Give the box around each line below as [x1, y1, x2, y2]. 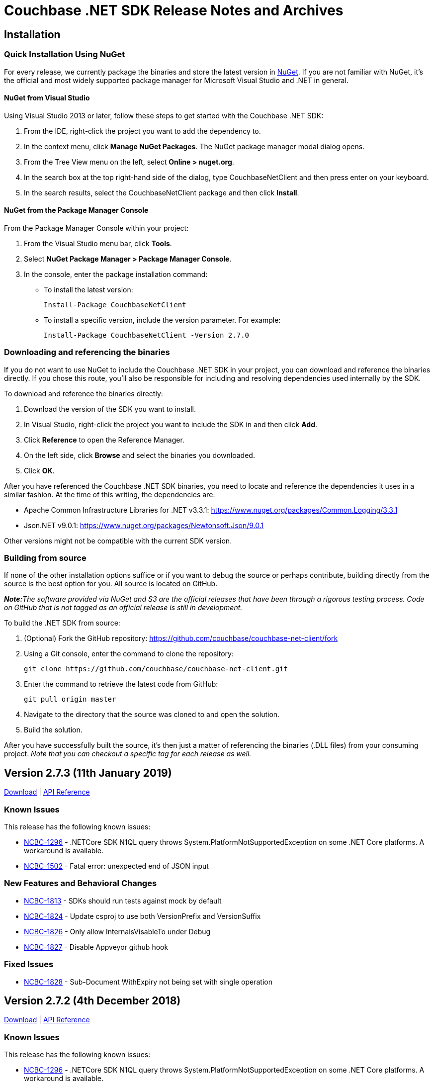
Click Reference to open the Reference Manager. [24, 435, 184, 444]
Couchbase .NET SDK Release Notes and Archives [4, 2, 344, 19]
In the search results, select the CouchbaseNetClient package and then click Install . [24, 188, 299, 197]
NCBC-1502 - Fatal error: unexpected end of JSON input [24, 862, 209, 871]
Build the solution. [24, 725, 83, 734]
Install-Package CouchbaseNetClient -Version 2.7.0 [44, 331, 250, 339]
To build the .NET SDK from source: [4, 619, 120, 628]
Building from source [4, 553, 87, 563]
